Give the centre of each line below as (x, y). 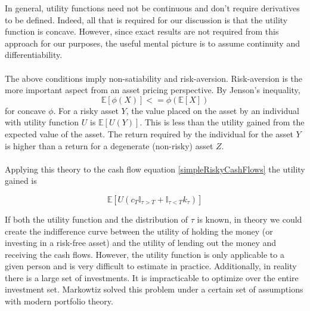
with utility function (42, 122)
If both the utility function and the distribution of (97, 219)
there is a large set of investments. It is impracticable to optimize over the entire (152, 277)
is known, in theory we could (249, 219)
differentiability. (34, 55)
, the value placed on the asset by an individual (213, 110)
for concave (25, 110)
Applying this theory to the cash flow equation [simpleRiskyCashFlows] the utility (155, 169)
